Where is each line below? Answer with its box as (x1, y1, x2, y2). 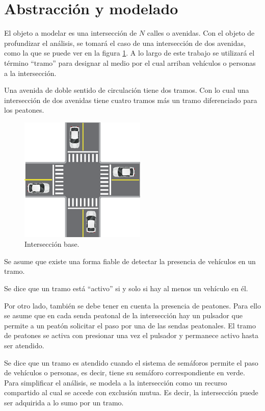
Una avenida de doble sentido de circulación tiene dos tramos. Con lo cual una (4, 85, 249, 95)
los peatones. (4, 105, 44, 115)
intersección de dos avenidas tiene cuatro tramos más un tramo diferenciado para (4, 94, 257, 105)
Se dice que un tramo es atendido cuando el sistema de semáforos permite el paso (4, 357, 258, 368)
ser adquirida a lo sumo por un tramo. (4, 397, 124, 407)
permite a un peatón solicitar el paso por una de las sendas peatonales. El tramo (4, 320, 256, 330)
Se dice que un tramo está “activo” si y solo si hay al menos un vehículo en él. (4, 283, 248, 294)
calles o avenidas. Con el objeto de (147, 28, 255, 38)
